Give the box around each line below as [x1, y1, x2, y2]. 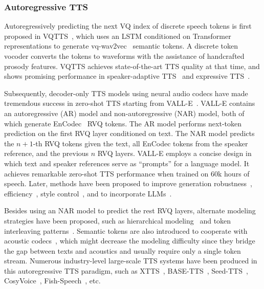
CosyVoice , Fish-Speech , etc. [4, 275, 101, 286]
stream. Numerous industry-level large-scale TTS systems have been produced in [4, 255, 257, 266]
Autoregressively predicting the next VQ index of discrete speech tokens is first [4, 20, 252, 31]
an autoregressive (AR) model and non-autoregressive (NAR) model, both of [4, 107, 245, 118]
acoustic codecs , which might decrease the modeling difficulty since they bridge [4, 235, 255, 246]
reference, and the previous [4, 148, 89, 159]
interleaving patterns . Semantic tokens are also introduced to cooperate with [4, 225, 248, 236]
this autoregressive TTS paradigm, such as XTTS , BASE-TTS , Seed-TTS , [4, 265, 248, 276]
